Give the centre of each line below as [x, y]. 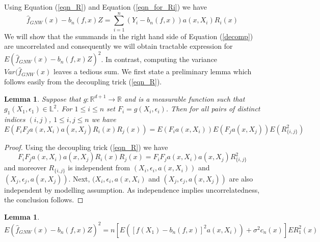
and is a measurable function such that [185, 98]
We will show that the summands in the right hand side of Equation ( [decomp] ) [129, 36]
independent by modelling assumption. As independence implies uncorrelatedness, [132, 189]
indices [15, 119]
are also [241, 178]
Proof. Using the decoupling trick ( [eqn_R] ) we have [86, 147]
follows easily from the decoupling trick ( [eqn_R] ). [83, 81]
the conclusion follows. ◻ [44, 200]
